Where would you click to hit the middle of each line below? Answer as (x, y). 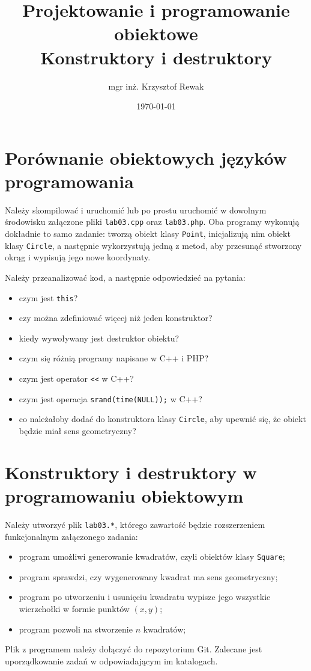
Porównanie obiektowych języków (146, 157)
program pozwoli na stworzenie (76, 629)
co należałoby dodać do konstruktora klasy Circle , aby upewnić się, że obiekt (162, 419)
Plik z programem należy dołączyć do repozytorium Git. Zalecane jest (134, 649)
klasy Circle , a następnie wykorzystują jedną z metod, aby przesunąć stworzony (153, 245)
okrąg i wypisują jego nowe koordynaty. (78, 257)
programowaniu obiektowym (124, 495)
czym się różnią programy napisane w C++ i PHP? (114, 358)
